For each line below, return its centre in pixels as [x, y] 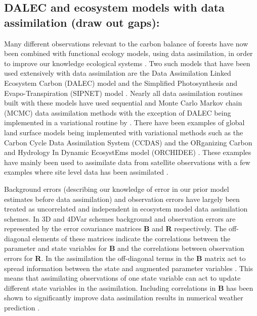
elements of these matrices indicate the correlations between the [132, 238]
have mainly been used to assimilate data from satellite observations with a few [127, 162]
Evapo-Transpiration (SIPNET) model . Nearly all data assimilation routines [123, 93]
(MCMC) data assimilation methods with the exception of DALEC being [118, 112]
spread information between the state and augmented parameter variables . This [129, 268]
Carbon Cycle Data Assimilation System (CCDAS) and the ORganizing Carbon [128, 142]
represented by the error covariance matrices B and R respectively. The [115, 228]
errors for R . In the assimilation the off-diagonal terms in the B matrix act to [125, 258]
